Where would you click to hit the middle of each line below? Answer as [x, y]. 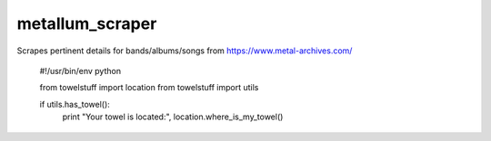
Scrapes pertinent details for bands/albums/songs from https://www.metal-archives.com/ [185, 51]
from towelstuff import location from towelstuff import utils [149, 88]
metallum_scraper [87, 23]
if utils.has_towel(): [75, 104]
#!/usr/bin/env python [80, 70]
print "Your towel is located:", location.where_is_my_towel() [173, 117]
